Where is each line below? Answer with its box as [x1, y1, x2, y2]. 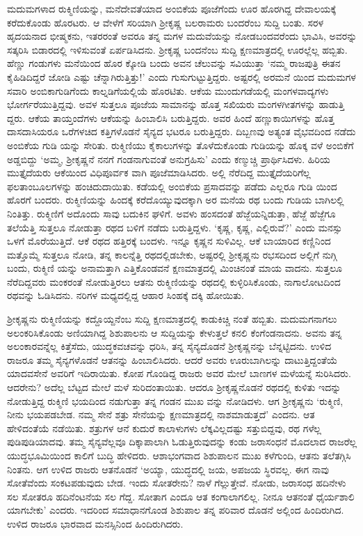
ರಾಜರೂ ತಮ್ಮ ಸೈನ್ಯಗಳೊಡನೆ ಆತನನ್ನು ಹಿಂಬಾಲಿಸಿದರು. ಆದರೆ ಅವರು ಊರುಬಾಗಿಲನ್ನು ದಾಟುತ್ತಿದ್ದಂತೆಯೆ [7, 352, 338, 367]
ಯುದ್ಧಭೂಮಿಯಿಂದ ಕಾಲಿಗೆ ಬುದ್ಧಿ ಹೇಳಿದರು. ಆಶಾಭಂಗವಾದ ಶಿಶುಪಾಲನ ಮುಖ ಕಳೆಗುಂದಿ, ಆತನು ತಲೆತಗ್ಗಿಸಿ [7, 448, 351, 462]
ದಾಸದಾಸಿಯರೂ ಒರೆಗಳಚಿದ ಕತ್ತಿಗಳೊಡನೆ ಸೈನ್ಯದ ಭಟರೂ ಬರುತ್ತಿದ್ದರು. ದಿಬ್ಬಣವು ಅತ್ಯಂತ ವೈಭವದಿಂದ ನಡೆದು [7, 124, 356, 139]
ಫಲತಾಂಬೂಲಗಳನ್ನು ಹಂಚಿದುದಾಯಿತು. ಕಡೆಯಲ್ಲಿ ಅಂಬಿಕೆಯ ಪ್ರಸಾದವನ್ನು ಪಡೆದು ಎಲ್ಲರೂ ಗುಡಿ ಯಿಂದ [7, 178, 337, 193]
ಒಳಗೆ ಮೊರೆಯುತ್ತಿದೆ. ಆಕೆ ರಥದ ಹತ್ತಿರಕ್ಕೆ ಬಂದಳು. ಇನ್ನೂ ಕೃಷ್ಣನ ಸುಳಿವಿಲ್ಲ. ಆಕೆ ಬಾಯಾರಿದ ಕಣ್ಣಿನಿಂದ [7, 233, 331, 248]
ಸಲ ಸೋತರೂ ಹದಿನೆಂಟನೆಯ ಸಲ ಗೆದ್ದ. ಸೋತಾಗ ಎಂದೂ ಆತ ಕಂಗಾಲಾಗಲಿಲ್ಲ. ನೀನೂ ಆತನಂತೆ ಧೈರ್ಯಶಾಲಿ [7, 489, 355, 503]
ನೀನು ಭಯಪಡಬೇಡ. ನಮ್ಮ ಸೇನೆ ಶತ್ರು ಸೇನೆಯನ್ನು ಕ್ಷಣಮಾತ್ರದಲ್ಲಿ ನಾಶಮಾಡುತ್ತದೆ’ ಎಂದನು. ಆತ [7, 407, 315, 422]
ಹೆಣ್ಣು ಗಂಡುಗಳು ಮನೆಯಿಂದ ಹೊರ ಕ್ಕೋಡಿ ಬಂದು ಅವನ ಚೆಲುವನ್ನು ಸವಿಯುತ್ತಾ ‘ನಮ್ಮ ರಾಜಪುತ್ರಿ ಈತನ [7, 56, 341, 70]
